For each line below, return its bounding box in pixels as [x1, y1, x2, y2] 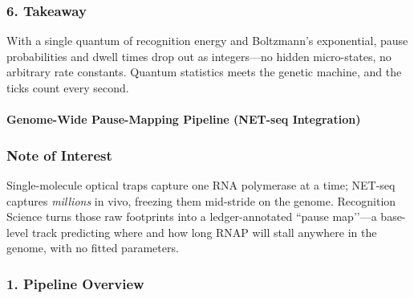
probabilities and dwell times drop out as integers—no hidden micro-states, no [6, 47, 392, 64]
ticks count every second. [6, 80, 129, 96]
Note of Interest [6, 145, 112, 165]
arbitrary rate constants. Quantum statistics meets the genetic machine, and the [6, 63, 402, 80]
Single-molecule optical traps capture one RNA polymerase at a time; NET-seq [6, 177, 396, 193]
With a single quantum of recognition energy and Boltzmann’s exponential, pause [6, 32, 408, 49]
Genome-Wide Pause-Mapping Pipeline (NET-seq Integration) [6, 111, 361, 128]
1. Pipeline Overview [6, 273, 144, 293]
